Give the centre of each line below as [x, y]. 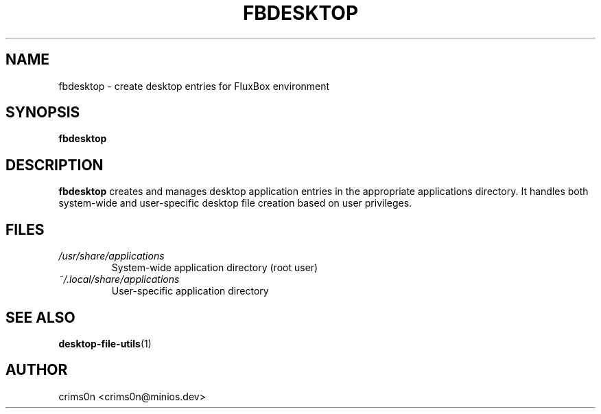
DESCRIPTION [55, 165]
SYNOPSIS [43, 113]
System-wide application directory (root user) [215, 268]
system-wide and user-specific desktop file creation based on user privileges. [235, 203]
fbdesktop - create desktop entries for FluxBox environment [194, 86]
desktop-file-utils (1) [105, 343]
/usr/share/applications [111, 256]
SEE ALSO [40, 317]
